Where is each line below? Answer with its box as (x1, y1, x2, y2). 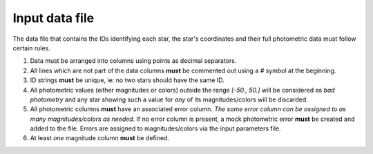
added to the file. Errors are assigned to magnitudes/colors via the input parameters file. (30, 124, 281, 133)
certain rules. (12, 44, 51, 52)
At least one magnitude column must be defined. (30, 134, 169, 142)
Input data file (12, 10, 95, 26)
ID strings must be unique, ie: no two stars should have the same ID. (30, 76, 224, 84)
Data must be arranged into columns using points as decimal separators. (30, 57, 237, 65)
